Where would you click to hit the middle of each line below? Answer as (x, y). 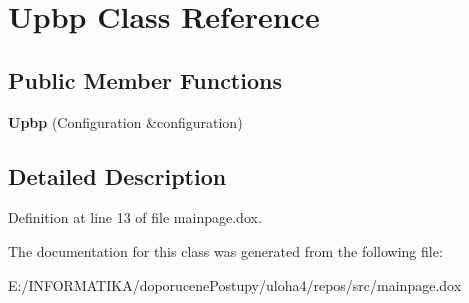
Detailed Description (117, 175)
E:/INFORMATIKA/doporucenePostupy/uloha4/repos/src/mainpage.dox (235, 284)
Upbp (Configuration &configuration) (125, 121)
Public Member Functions (145, 79)
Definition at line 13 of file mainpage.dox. (135, 217)
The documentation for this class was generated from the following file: (225, 250)
